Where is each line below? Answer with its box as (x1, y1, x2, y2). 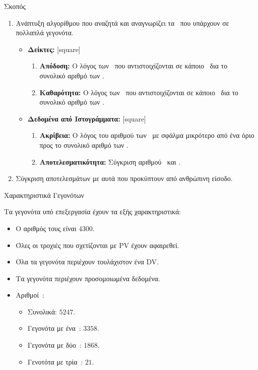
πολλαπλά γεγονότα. (15, 27, 74, 38)
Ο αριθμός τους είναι (15, 223, 77, 233)
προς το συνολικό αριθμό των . (39, 139, 129, 150)
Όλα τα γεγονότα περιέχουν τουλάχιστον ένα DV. (15, 256, 159, 267)
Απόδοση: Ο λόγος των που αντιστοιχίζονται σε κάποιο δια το (39, 61, 228, 71)
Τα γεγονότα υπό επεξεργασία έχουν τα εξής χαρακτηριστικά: (4, 206, 181, 217)
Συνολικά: (27, 306, 57, 316)
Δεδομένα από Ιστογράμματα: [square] (27, 113, 146, 123)
